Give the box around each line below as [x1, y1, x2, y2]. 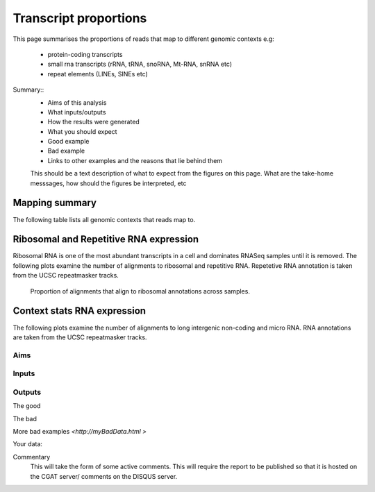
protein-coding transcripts [47, 50, 123, 58]
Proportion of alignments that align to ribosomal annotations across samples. [30, 287, 250, 295]
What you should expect [47, 127, 117, 135]
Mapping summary [12, 197, 97, 209]
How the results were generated [47, 118, 140, 126]
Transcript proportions [12, 10, 147, 26]
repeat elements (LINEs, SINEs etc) [47, 69, 149, 78]
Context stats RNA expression [12, 305, 146, 317]
